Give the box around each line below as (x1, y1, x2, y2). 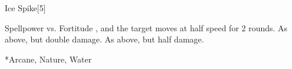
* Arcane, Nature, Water (5, 52, 92, 65)
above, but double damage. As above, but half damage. (5, 33, 204, 45)
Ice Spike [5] (5, 2, 46, 14)
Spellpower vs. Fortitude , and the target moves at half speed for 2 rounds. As (5, 21, 288, 34)
